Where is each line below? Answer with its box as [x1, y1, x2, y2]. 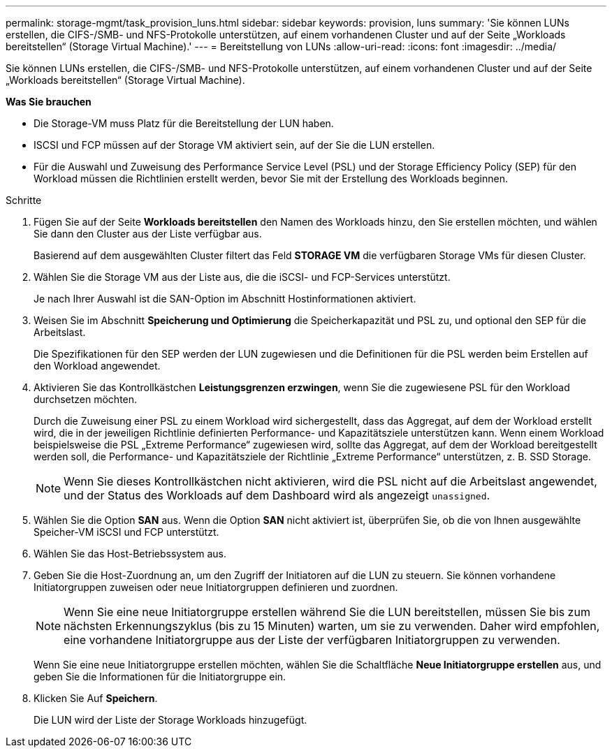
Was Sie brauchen [6, 96, 92, 108]
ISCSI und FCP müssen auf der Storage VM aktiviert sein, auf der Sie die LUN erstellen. [34, 139, 435, 151]
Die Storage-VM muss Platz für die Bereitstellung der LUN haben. [34, 117, 334, 129]
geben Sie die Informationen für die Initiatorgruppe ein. [34, 671, 286, 682]
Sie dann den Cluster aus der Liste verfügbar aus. [34, 228, 262, 240]
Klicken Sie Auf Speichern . [34, 692, 158, 704]
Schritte [6, 194, 42, 206]
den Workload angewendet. [34, 360, 161, 372]
